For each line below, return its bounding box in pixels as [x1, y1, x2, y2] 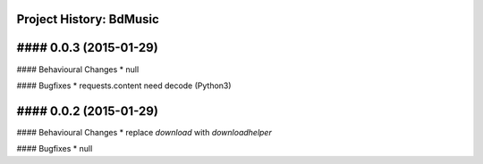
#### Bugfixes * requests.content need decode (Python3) [16, 80, 232, 91]
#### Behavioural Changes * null [16, 63, 140, 75]
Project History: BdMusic [16, 12, 160, 27]
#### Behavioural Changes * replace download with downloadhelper [16, 127, 272, 137]
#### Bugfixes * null [16, 143, 93, 154]
